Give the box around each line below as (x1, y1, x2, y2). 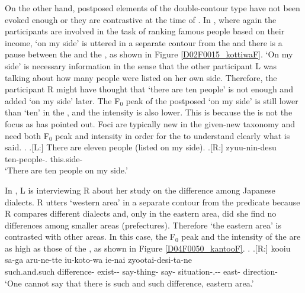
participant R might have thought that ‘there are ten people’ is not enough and (5, 83, 293, 95)
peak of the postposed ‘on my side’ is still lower (126, 94, 298, 107)
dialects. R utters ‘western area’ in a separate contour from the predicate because (5, 195, 300, 208)
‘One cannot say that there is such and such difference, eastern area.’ (5, 276, 254, 289)
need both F (5, 129, 49, 141)
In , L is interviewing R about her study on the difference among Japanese (5, 183, 275, 196)
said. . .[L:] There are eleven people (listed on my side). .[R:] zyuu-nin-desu (5, 141, 277, 153)
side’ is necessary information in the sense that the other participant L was (5, 59, 277, 72)
